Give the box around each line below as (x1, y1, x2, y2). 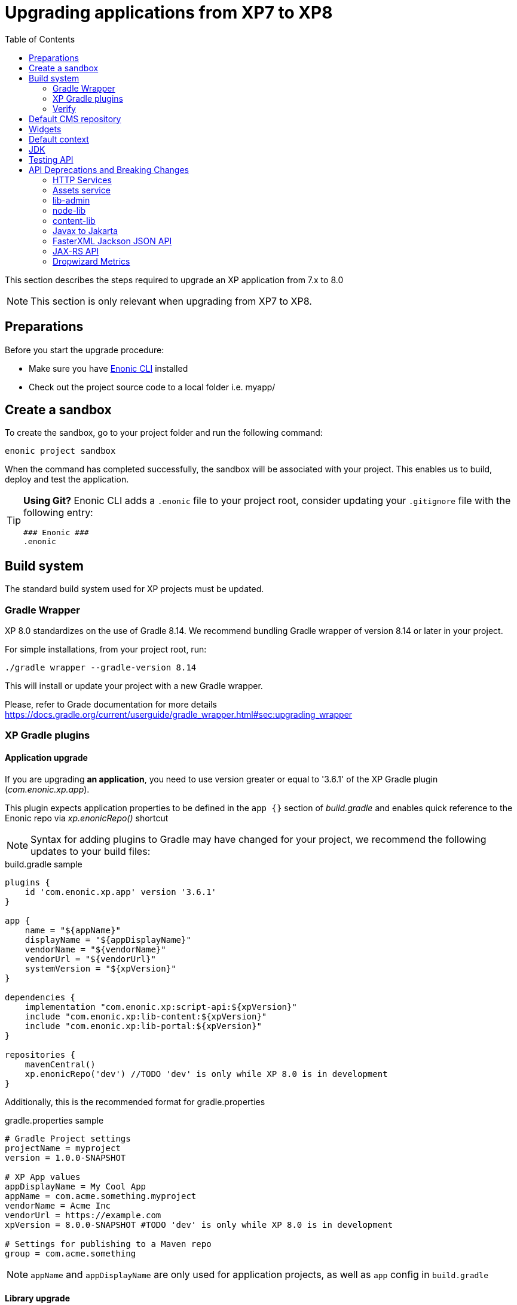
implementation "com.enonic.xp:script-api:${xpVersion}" (25, 1001, 297, 1012)
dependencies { (5, 992, 76, 1002)
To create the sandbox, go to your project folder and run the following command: (5, 427, 323, 438)
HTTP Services (53, 174, 112, 185)
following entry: (23, 506, 93, 519)
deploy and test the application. (5, 474, 129, 485)
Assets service (53, 184, 111, 195)
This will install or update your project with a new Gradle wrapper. (5, 681, 263, 691)
